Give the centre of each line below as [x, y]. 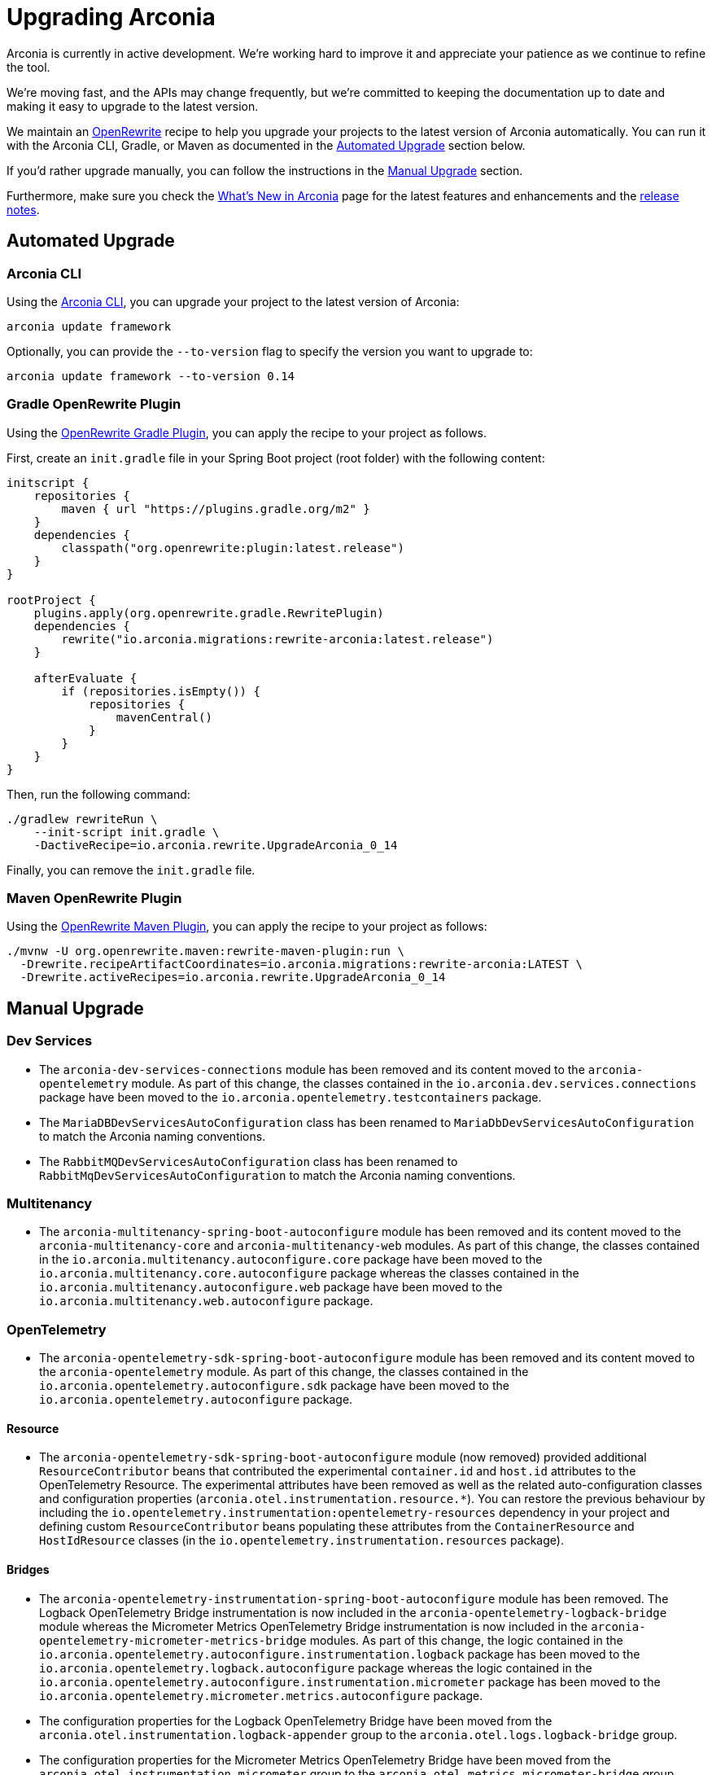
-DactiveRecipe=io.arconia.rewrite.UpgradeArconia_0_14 [216, 845]
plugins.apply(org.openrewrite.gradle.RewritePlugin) [209, 613]
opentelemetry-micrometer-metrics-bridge [173, 1640]
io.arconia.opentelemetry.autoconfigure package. [196, 1400]
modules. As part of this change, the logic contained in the [466, 1640]
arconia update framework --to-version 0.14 [151, 376]
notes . [23, 209]
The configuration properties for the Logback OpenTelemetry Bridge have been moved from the [296, 1720]
